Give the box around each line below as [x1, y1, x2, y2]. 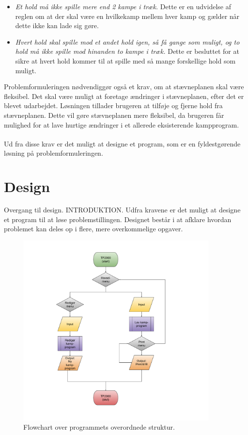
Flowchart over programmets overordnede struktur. [23, 422, 175, 432]
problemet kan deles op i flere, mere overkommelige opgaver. [4, 224, 183, 234]
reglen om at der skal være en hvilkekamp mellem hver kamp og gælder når [15, 11, 240, 21]
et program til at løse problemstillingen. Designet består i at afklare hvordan [4, 214, 232, 224]
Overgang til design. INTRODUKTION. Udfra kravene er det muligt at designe [4, 205, 241, 215]
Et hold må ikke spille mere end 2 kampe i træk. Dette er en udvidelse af [15, 1, 231, 11]
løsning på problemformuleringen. [4, 148, 103, 158]
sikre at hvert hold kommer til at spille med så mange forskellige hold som [15, 55, 236, 65]
